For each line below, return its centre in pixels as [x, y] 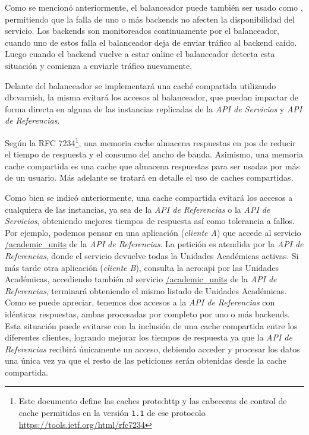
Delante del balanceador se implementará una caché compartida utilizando [141, 85]
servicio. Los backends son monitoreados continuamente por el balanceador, [142, 31]
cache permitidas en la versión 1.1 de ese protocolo [112, 413]
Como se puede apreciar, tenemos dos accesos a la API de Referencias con [140, 302]
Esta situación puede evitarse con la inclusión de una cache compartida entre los [151, 325]
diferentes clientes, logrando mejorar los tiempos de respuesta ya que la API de [149, 337]
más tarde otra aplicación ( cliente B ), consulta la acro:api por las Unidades [142, 267]
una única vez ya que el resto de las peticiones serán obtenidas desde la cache [146, 360]
